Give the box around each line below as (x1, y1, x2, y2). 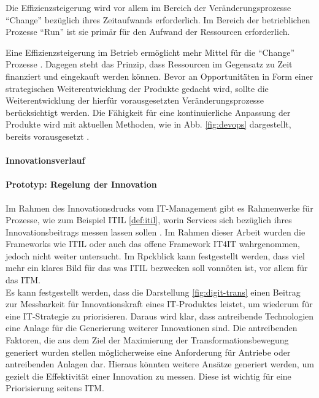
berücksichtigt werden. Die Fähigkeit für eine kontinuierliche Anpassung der (6, 105, 291, 118)
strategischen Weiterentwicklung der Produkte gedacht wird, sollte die (6, 82, 269, 94)
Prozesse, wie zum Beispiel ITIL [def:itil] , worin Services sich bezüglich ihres (6, 213, 292, 226)
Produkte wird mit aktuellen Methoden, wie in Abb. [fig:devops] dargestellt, (6, 118, 291, 131)
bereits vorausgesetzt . (6, 129, 90, 142)
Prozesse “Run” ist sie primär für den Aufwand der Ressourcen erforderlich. (6, 25, 290, 38)
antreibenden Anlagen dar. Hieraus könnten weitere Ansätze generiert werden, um (6, 358, 314, 370)
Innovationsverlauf (6, 154, 85, 167)
